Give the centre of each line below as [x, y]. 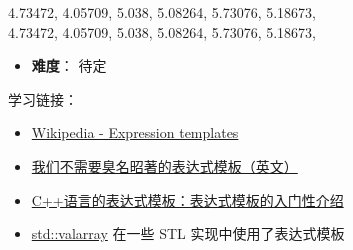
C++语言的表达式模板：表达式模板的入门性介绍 [187, 199]
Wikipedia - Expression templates [135, 132]
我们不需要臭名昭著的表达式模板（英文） [164, 165]
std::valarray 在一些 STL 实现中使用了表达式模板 [188, 233]
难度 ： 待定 [69, 65]
